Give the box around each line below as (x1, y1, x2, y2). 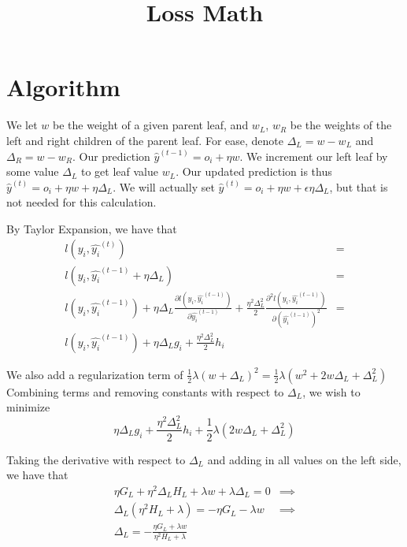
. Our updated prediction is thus (176, 163, 332, 180)
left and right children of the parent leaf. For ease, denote (6, 132, 284, 148)
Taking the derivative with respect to (6, 451, 186, 467)
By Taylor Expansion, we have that (6, 220, 177, 236)
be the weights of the (290, 117, 392, 133)
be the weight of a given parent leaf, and (53, 117, 249, 133)
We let (6, 117, 38, 133)
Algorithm (6, 71, 120, 103)
